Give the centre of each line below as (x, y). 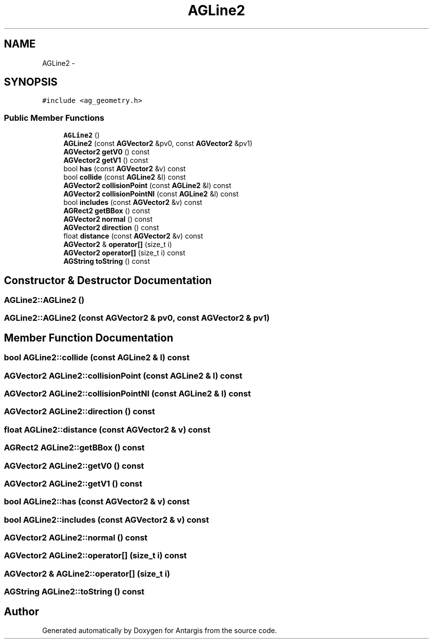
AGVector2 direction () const (111, 228)
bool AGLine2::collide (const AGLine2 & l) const (97, 358)
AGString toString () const (107, 261)
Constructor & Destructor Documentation (108, 280)
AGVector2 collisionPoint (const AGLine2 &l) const (147, 186)
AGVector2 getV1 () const (106, 160)
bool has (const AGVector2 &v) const (125, 169)
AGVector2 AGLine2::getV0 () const (74, 466)
